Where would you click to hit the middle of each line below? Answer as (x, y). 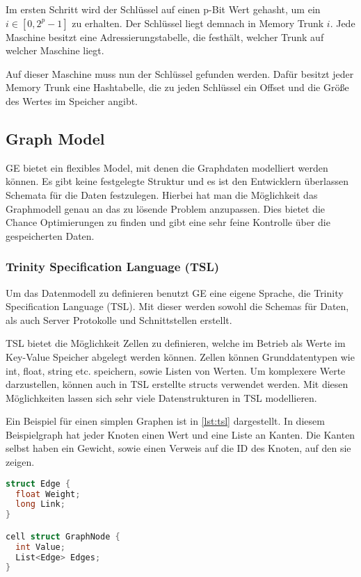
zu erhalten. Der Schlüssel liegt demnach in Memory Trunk (198, 23)
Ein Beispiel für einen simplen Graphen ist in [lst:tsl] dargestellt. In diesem (165, 421)
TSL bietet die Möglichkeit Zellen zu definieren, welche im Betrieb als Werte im (176, 343)
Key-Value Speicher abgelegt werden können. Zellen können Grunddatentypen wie (180, 356)
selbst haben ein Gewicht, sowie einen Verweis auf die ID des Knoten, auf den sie (178, 448)
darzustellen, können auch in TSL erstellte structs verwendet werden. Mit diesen (177, 384)
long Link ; (40, 504)
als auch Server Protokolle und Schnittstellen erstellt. (119, 319)
